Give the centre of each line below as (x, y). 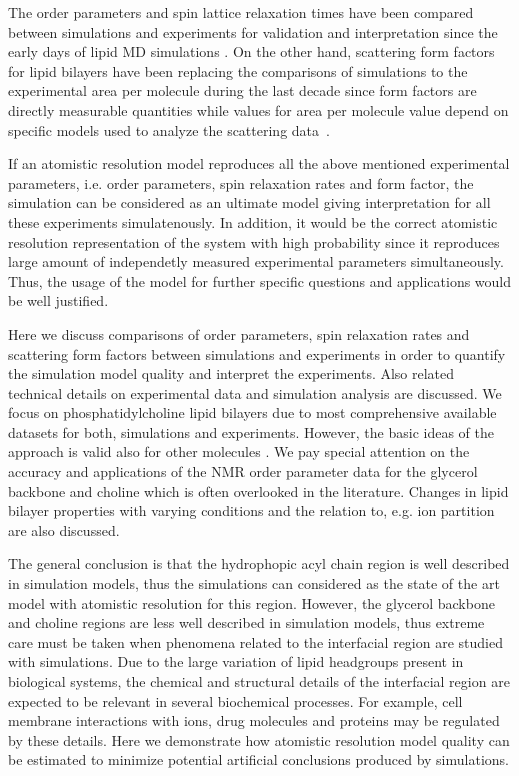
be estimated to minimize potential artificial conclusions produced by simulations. (258, 759)
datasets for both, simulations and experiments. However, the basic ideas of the (251, 431)
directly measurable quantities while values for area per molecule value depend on (258, 109)
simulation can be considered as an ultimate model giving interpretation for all (249, 202)
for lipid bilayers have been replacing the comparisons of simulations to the (238, 70)
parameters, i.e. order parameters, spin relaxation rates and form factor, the (241, 182)
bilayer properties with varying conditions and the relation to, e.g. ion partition (251, 510)
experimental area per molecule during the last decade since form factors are (242, 90)
